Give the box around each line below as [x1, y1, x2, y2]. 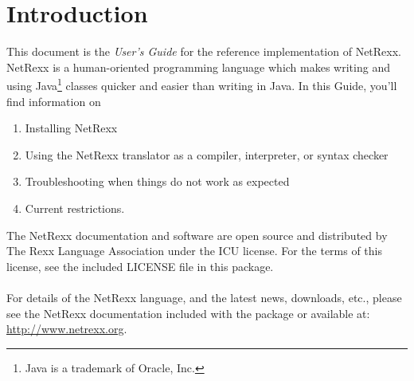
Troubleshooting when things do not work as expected [25, 173, 290, 190]
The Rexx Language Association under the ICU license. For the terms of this [6, 242, 383, 259]
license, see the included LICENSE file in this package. [6, 257, 274, 274]
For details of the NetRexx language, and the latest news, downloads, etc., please [6, 289, 402, 305]
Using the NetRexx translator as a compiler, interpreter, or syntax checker [25, 146, 389, 163]
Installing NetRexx [25, 120, 118, 136]
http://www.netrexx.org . [6, 320, 127, 337]
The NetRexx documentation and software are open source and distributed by [6, 226, 388, 243]
